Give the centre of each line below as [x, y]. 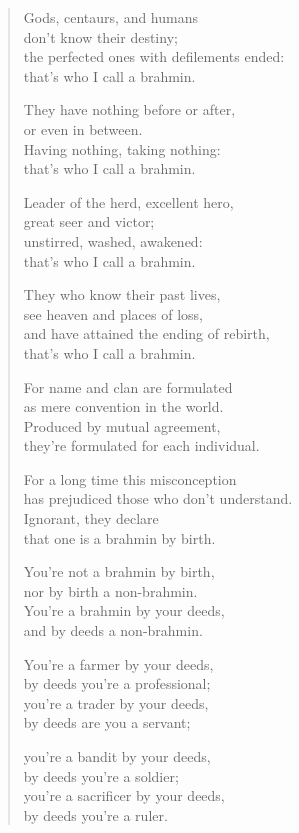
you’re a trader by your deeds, [116, 702]
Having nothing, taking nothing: [122, 148]
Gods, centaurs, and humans [111, 17]
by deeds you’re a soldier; [101, 775]
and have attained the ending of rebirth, [146, 333]
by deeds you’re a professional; [117, 683]
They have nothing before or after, [129, 109]
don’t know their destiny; [100, 36]
